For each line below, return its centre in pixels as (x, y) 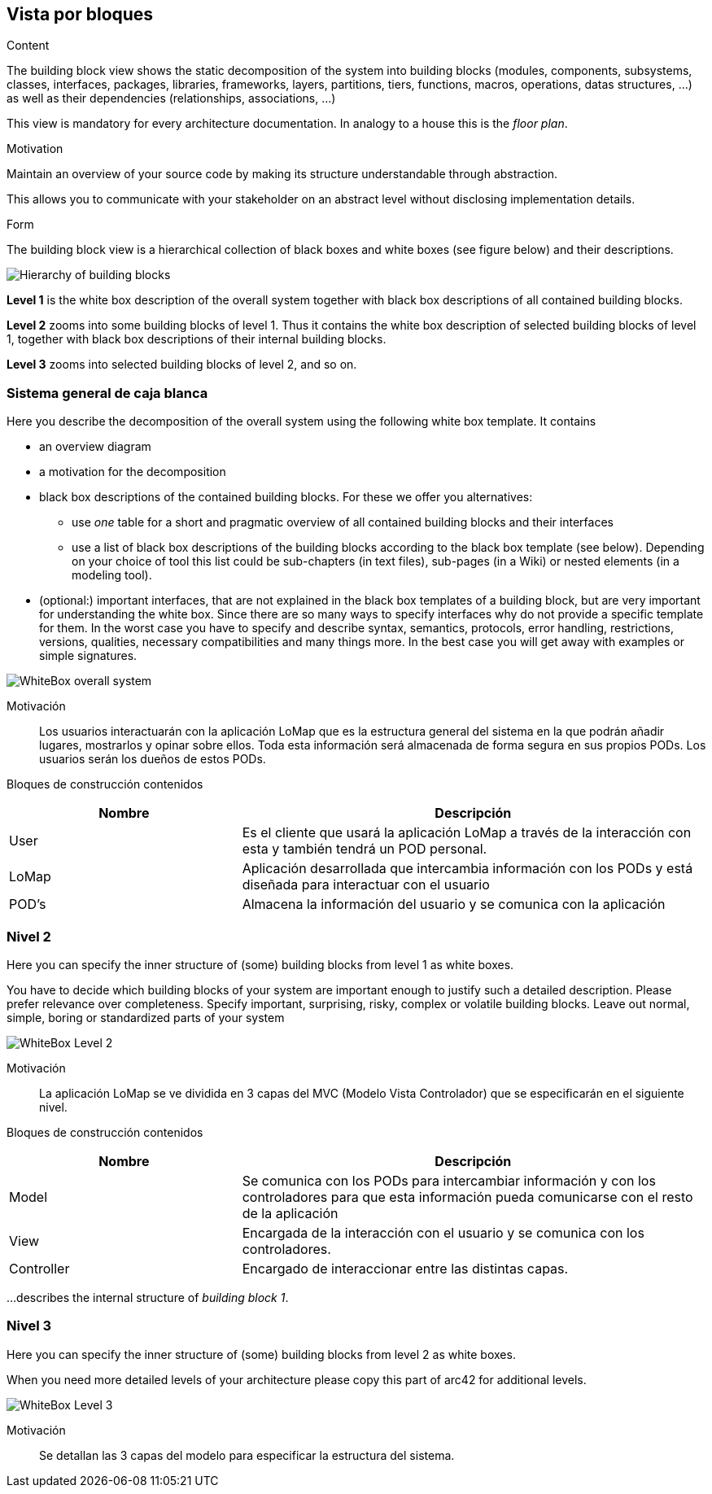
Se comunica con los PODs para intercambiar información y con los (449, 1180)
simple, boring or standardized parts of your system (146, 1017)
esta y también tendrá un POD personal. (365, 849)
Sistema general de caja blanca (107, 393)
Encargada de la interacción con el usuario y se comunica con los (443, 1232)
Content (28, 46)
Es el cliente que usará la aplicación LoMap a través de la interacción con (467, 833)
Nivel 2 (29, 936)
